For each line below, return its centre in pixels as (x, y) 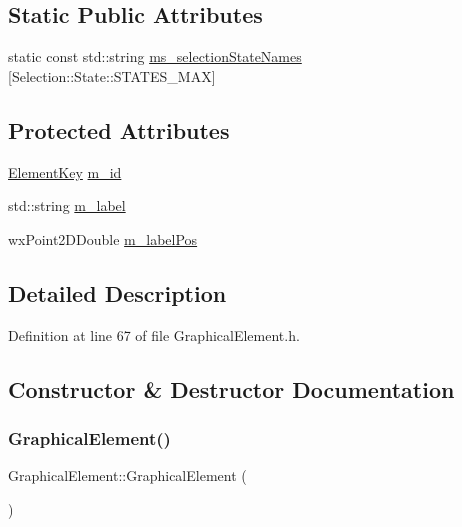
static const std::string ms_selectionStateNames (155, 56)
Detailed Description (117, 292)
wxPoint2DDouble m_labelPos (103, 238)
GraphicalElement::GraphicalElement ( (127, 475)
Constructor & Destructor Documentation (231, 388)
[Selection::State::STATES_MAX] (112, 75)
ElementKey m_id (65, 171)
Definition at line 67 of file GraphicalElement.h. (154, 334)
